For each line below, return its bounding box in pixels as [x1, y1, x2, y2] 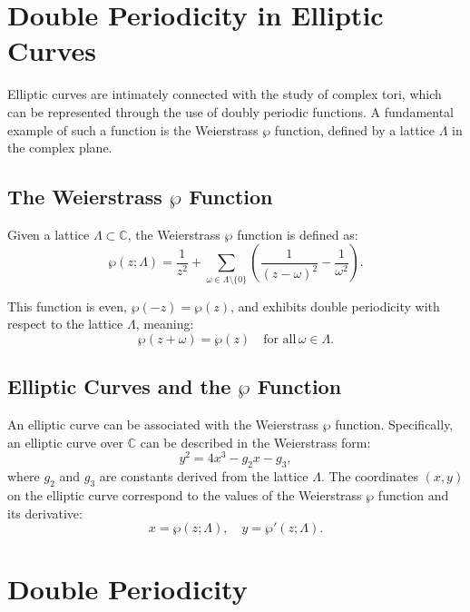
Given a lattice [7, 224, 90, 243]
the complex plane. [7, 138, 113, 157]
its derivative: [7, 503, 83, 522]
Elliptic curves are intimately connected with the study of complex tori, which [7, 84, 442, 104]
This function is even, [7, 296, 127, 315]
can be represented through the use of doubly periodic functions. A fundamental [7, 102, 454, 121]
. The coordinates [320, 467, 418, 486]
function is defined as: [237, 224, 358, 243]
